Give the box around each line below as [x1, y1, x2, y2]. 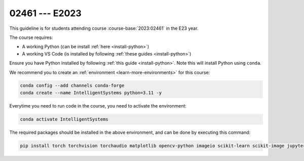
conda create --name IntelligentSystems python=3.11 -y [20, 90, 162, 95]
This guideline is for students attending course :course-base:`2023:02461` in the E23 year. [9, 25, 199, 31]
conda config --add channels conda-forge [20, 83, 125, 88]
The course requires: [9, 34, 53, 40]
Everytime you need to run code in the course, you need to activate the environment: [9, 102, 187, 109]
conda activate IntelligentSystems [20, 116, 108, 122]
